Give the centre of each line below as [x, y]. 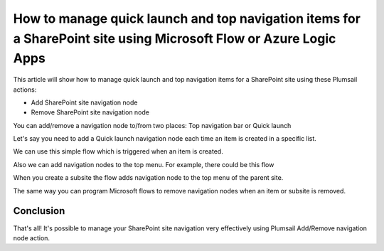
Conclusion [39, 211]
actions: [25, 90]
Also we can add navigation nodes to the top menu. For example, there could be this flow [144, 164]
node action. [31, 237]
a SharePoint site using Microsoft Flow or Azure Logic [175, 38]
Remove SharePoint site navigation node [90, 112]
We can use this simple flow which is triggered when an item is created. [118, 151]
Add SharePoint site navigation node [84, 102]
